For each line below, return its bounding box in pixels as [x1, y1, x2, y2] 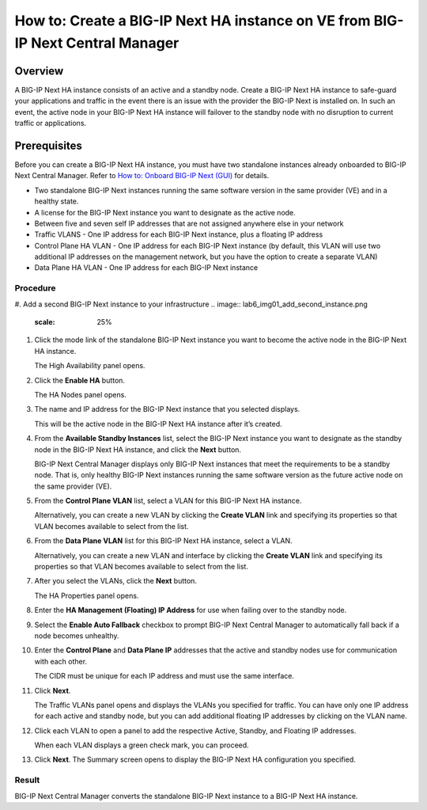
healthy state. [34, 196, 79, 206]
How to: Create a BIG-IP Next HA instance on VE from [14, 12, 371, 29]
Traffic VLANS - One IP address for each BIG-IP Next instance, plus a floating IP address [34, 230, 323, 239]
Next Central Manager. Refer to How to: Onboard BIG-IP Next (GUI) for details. [14, 171, 270, 181]
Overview [14, 64, 64, 78]
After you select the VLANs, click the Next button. [34, 576, 198, 586]
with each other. [34, 656, 87, 666]
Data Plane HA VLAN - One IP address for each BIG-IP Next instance [34, 263, 259, 272]
